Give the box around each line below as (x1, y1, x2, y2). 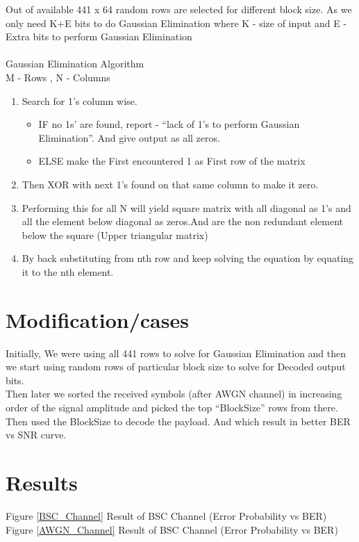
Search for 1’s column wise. (22, 93, 137, 108)
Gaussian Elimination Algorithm (6, 56, 144, 71)
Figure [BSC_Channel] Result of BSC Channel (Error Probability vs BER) (6, 508, 327, 523)
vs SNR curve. (6, 427, 67, 442)
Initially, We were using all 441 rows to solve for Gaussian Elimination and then (6, 345, 347, 360)
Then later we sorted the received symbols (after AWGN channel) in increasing (6, 386, 342, 401)
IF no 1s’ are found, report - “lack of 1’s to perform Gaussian (38, 117, 300, 131)
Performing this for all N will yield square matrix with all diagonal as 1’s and (22, 200, 351, 215)
